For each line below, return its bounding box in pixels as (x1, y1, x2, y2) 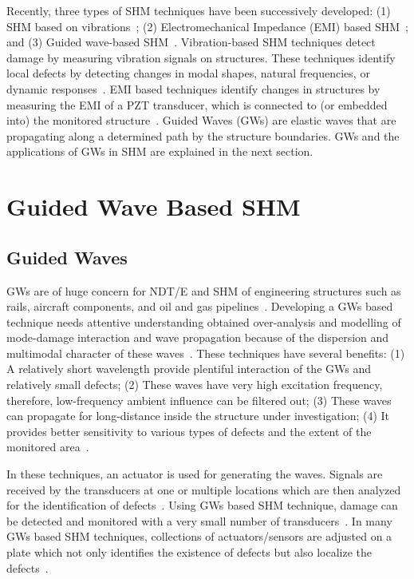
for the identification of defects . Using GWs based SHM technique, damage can (6, 497, 398, 514)
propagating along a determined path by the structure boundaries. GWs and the (6, 127, 400, 144)
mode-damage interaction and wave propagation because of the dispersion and (6, 329, 389, 346)
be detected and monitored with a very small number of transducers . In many (6, 512, 392, 529)
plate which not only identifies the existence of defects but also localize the (6, 544, 372, 561)
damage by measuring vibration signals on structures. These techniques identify (6, 49, 396, 65)
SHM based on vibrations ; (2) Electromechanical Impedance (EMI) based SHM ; (6, 18, 408, 34)
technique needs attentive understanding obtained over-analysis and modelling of (6, 313, 401, 330)
